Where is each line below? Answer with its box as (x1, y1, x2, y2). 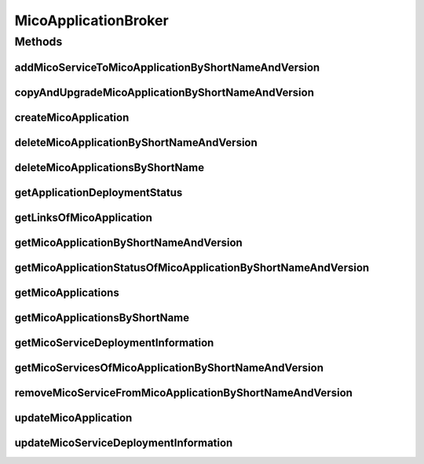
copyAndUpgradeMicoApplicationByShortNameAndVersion (14, 86, 314, 99)
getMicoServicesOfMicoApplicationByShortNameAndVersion (14, 361, 323, 374)
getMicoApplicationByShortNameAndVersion (14, 236, 243, 249)
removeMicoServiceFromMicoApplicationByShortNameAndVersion (14, 385, 353, 400)
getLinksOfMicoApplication (14, 210, 153, 224)
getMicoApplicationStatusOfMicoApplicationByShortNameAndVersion (14, 261, 370, 274)
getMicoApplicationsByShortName (14, 311, 190, 324)
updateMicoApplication (14, 411, 133, 424)
